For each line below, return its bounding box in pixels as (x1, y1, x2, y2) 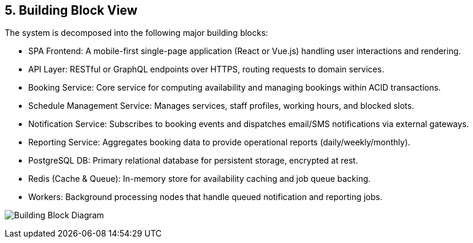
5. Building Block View (5, 3, 137, 18)
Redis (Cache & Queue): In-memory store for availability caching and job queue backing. (28, 174, 371, 184)
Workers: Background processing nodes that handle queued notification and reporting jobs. (28, 192, 383, 202)
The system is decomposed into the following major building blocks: (5, 28, 269, 38)
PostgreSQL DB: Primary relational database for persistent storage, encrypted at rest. (28, 155, 358, 166)
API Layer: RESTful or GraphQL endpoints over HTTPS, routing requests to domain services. (28, 64, 384, 75)
